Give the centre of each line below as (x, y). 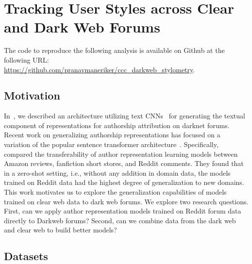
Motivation (32, 95)
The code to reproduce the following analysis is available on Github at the (114, 50)
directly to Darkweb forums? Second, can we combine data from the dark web (120, 220)
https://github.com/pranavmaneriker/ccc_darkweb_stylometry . (100, 69)
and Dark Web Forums (82, 27)
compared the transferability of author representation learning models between (121, 154)
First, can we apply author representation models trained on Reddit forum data (123, 211)
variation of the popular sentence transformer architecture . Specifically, (111, 144)
